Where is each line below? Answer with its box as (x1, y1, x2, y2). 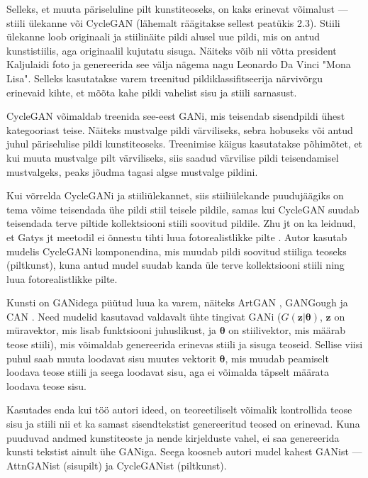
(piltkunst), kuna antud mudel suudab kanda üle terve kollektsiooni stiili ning (6, 257, 345, 272)
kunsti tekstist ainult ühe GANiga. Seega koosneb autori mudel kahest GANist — (6, 444, 362, 459)
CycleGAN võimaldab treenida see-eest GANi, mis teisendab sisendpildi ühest (6, 109, 345, 123)
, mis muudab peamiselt (225, 350, 329, 365)
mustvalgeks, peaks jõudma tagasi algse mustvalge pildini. (6, 164, 258, 179)
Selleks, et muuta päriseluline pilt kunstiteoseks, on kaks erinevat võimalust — (6, 1, 348, 16)
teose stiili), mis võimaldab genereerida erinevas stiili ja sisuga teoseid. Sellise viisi (6, 337, 363, 352)
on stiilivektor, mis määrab (228, 323, 346, 338)
